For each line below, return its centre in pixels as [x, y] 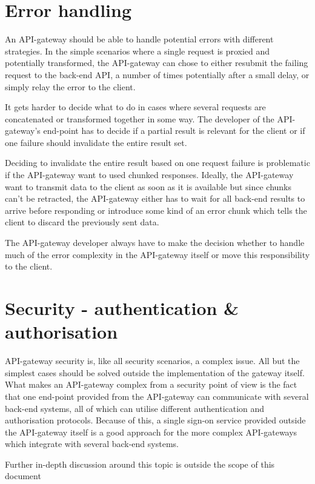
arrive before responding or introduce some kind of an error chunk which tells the [156, 210]
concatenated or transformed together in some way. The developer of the [140, 118]
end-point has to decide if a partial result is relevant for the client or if [174, 131]
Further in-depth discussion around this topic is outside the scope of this [140, 464]
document [23, 476]
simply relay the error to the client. [70, 86]
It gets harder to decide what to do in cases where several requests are [135, 107]
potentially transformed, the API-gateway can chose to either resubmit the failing [157, 63]
